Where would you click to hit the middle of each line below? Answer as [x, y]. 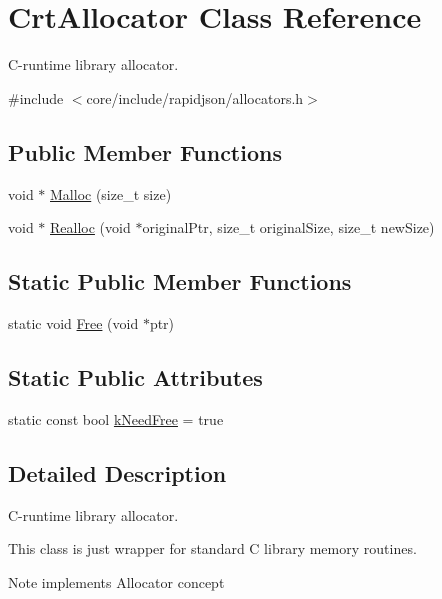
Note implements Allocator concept [116, 581]
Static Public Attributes [135, 376]
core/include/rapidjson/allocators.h [195, 97]
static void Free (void [73, 322]
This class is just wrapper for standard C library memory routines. [212, 548]
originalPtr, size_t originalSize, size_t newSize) [288, 227]
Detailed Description [117, 472]
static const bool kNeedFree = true [116, 418]
